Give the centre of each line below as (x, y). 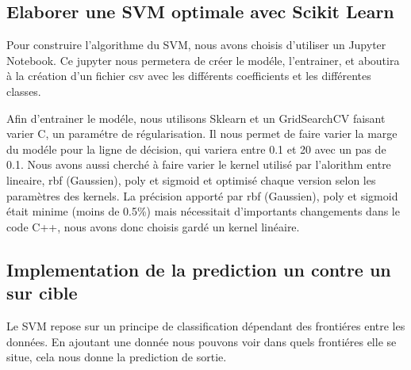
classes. (24, 91)
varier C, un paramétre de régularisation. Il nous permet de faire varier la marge (202, 134)
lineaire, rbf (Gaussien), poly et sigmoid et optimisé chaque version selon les (191, 179)
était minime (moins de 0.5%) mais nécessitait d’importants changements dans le (203, 211)
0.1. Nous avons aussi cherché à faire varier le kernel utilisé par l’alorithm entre (199, 164)
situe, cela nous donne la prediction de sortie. (117, 357)
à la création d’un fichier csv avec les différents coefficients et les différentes (189, 76)
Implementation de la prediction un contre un (199, 269)
